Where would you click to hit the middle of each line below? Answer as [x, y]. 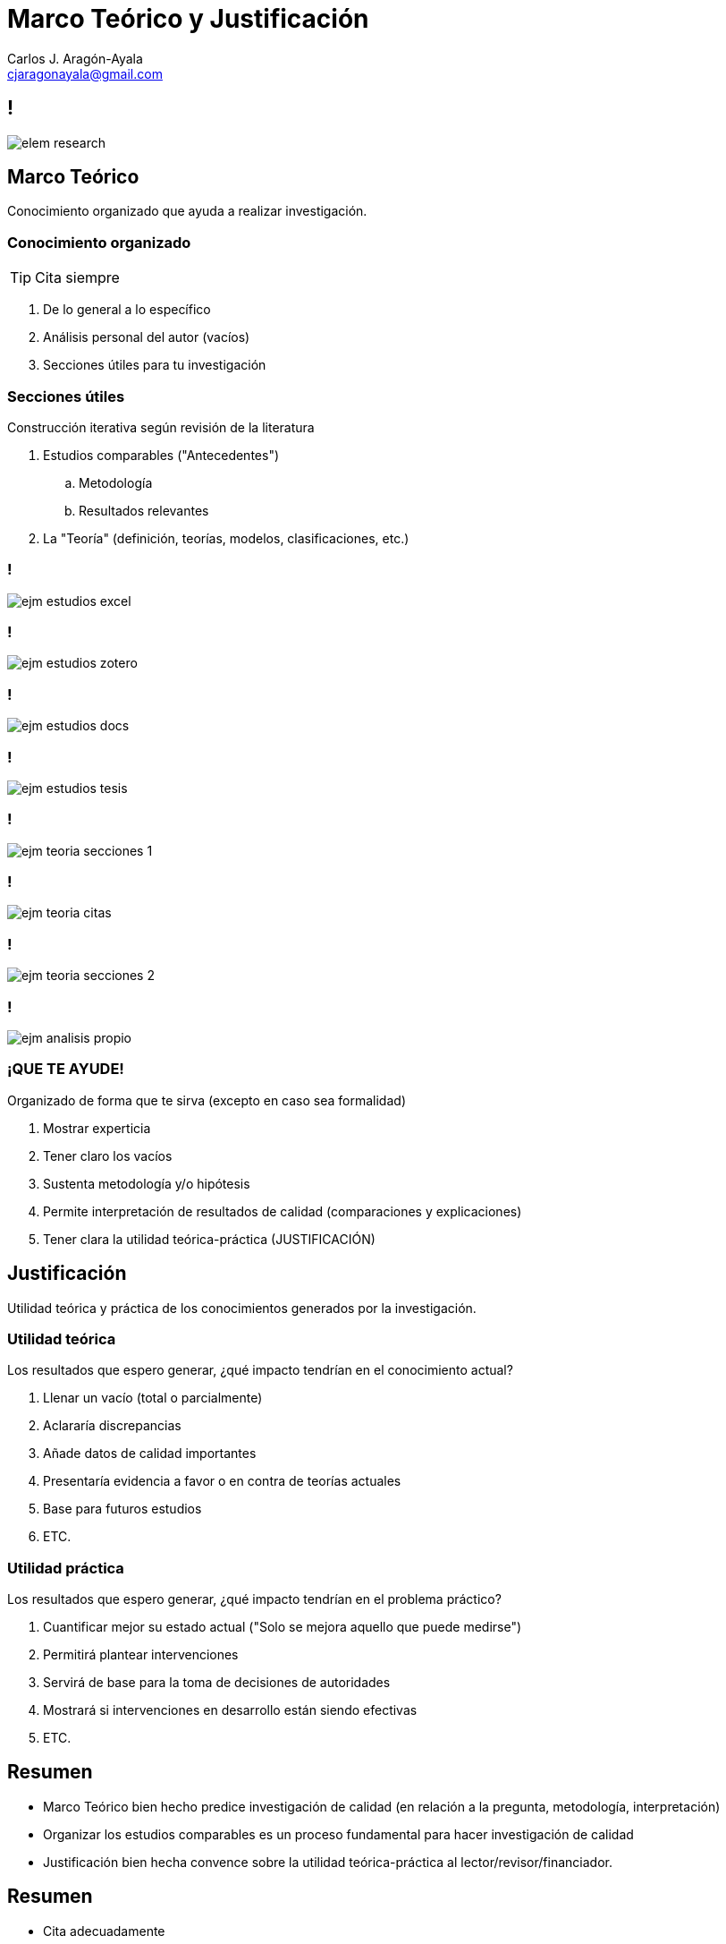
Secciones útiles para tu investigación [155, 365]
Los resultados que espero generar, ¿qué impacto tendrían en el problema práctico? [254, 1599]
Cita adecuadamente [104, 1931]
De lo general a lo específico [127, 310]
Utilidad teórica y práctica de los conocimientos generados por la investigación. [242, 1308]
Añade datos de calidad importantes [150, 1454]
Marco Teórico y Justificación [188, 19]
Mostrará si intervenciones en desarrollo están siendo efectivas [230, 1710]
